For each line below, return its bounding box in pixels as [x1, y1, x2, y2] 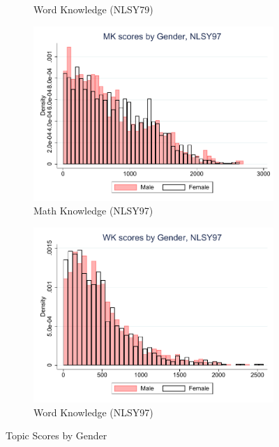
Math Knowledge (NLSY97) [33, 203, 153, 218]
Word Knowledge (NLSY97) [33, 404, 153, 419]
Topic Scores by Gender [6, 428, 107, 443]
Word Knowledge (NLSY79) [33, 2, 153, 16]
